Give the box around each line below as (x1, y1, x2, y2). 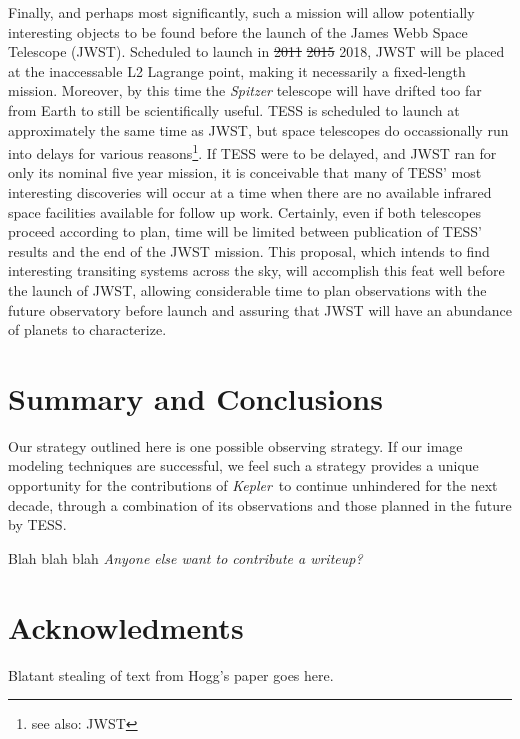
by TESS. (8, 514, 67, 535)
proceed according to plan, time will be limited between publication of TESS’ (8, 221, 482, 242)
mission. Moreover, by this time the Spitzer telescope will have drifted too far (8, 80, 482, 101)
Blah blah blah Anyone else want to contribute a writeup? (8, 547, 363, 568)
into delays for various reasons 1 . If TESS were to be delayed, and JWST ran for (8, 140, 497, 163)
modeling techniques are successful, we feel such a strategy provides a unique (8, 455, 479, 476)
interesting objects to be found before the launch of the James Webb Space (8, 21, 468, 42)
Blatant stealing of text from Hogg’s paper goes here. (8, 664, 334, 685)
